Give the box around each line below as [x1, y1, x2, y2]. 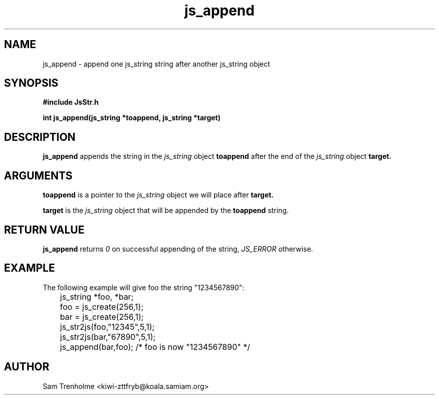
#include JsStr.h [43, 98, 99, 107]
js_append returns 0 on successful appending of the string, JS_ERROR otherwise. [43, 244, 313, 253]
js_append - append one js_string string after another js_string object [43, 59, 270, 68]
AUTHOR [4, 360, 50, 373]
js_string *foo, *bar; [60, 291, 134, 302]
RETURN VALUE [4, 223, 85, 236]
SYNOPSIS [4, 77, 59, 90]
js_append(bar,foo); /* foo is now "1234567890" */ [60, 341, 251, 352]
